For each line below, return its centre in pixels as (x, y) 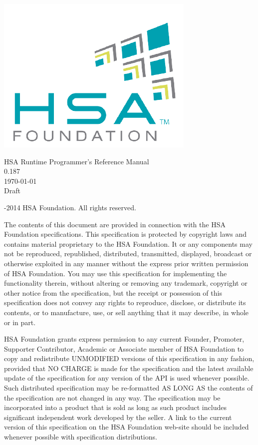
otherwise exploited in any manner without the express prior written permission (126, 263)
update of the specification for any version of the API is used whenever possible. (127, 378)
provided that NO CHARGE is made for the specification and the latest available (129, 368)
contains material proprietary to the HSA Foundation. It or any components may (128, 243)
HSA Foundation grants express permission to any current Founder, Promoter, (124, 339)
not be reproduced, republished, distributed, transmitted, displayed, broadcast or (128, 253)
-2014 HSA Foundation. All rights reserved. (70, 207)
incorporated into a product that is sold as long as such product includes (115, 407)
